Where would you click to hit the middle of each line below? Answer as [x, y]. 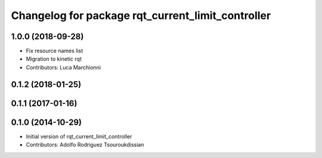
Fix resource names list [55, 51]
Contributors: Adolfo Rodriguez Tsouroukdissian [85, 145]
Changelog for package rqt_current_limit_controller [141, 15]
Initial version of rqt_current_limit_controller [79, 136]
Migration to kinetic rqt [54, 59]
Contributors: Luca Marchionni [64, 67]
